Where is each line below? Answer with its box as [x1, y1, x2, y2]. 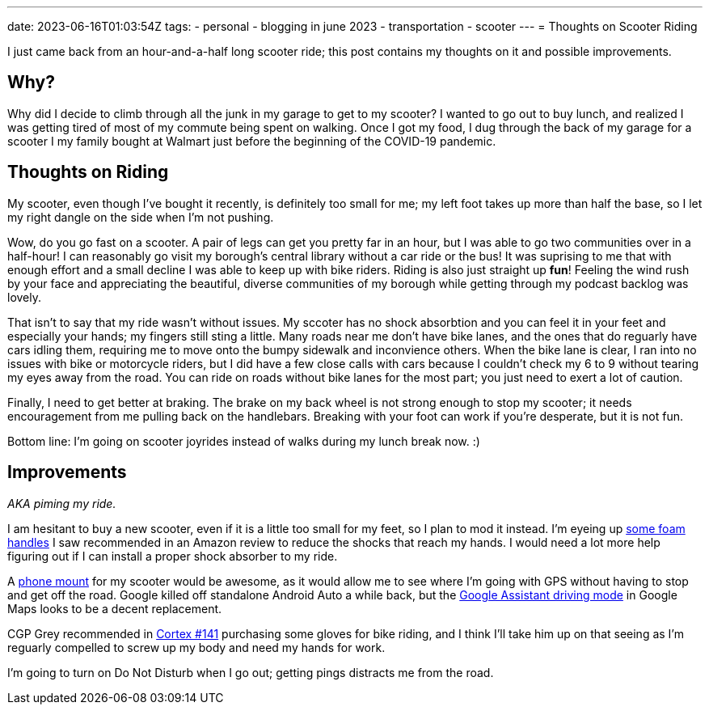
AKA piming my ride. [7, 496, 116, 510]
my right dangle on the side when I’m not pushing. [7, 209, 274, 224]
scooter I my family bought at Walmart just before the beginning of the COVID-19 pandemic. [7, 133, 496, 148]
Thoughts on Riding [7, 162, 169, 183]
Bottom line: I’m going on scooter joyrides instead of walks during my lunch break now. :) [7, 434, 480, 448]
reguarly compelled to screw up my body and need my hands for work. [7, 640, 386, 654]
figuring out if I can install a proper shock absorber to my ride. [7, 548, 338, 563]
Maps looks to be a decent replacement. [7, 601, 222, 616]
